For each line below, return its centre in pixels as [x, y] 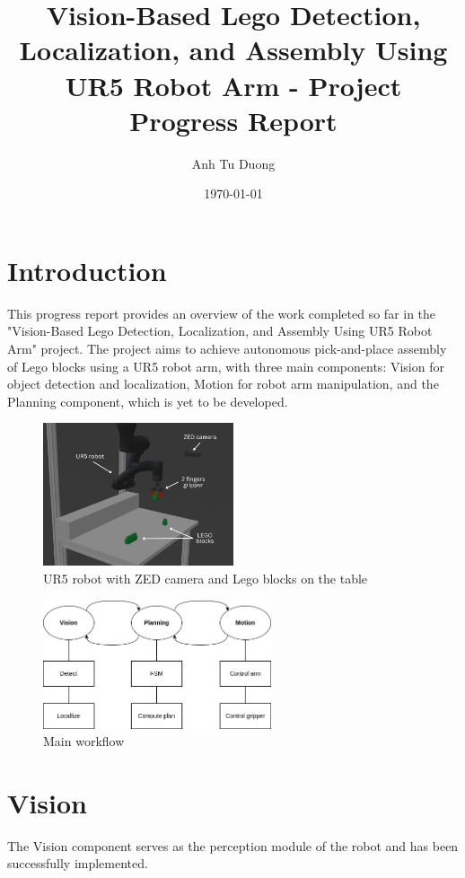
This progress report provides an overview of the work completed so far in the [222, 313]
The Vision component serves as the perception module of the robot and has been [233, 845]
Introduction [87, 270]
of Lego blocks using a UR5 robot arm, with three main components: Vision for [226, 366]
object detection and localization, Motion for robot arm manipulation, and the [223, 384]
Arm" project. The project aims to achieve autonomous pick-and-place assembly [227, 348]
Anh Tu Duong [233, 163]
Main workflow [84, 741]
